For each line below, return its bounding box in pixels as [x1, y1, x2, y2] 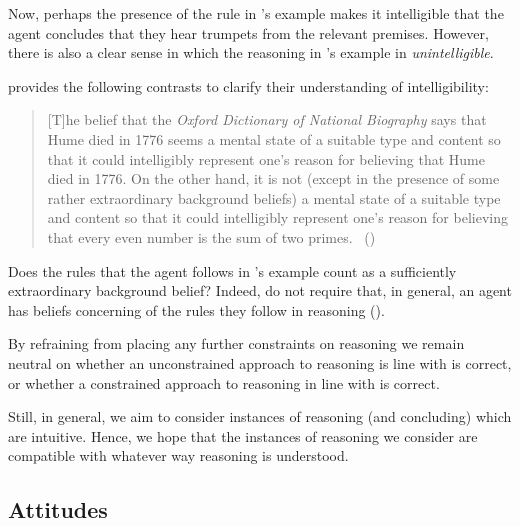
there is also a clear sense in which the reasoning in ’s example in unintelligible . [8, 42, 494, 63]
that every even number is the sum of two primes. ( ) [47, 226, 376, 247]
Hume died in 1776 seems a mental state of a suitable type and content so [47, 128, 501, 149]
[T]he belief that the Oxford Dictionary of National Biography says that [47, 109, 487, 130]
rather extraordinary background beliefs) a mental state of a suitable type [47, 187, 501, 208]
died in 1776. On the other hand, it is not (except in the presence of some [47, 168, 500, 189]
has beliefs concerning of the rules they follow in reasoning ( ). [8, 299, 385, 320]
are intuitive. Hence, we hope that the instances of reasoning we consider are [8, 425, 478, 446]
